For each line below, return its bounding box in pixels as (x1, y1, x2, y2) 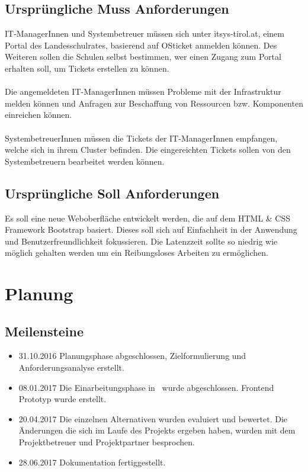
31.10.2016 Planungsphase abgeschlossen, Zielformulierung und (18, 349, 246, 362)
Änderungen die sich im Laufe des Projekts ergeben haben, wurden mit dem (18, 424, 296, 436)
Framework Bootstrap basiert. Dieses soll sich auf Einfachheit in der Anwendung (5, 223, 297, 236)
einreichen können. (5, 108, 72, 121)
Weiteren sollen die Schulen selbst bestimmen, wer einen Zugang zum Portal (5, 50, 281, 63)
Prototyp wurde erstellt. (18, 393, 107, 405)
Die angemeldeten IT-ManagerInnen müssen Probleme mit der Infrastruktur (5, 85, 281, 98)
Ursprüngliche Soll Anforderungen (5, 184, 220, 202)
